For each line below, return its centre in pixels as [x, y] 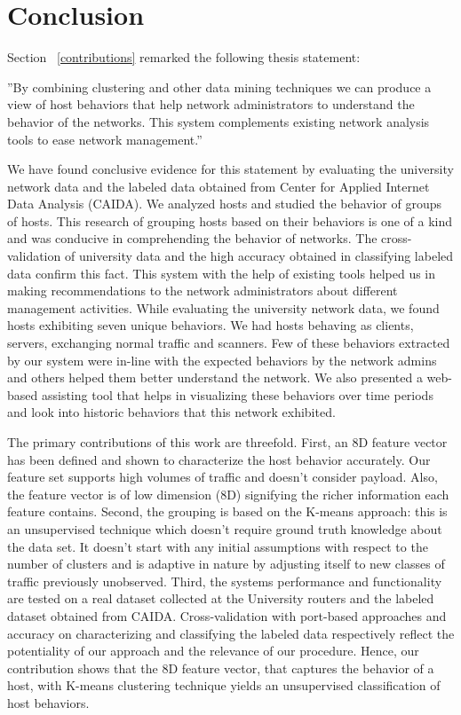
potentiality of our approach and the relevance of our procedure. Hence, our [213, 651]
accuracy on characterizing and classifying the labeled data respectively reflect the [231, 633]
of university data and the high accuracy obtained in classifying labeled [259, 256]
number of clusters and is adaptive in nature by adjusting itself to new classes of [226, 564]
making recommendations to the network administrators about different [203, 291]
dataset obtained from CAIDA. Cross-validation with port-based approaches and [227, 615]
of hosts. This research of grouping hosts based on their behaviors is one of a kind [230, 220]
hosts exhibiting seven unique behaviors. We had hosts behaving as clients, [211, 325]
